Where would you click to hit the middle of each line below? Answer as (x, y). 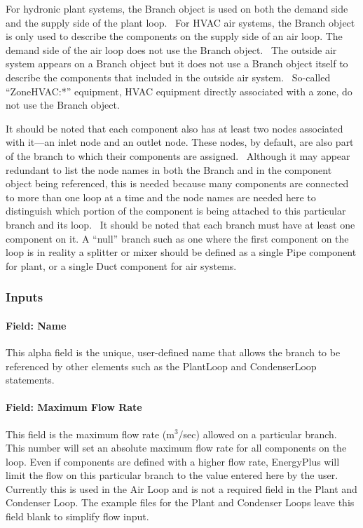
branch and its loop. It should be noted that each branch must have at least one (180, 224)
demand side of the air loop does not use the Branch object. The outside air (171, 49)
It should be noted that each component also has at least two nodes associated (174, 128)
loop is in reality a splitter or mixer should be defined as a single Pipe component (181, 252)
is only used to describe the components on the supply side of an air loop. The (174, 36)
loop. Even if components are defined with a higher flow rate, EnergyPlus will (173, 461)
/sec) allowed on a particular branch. (258, 434)
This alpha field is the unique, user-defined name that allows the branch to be (173, 352)
